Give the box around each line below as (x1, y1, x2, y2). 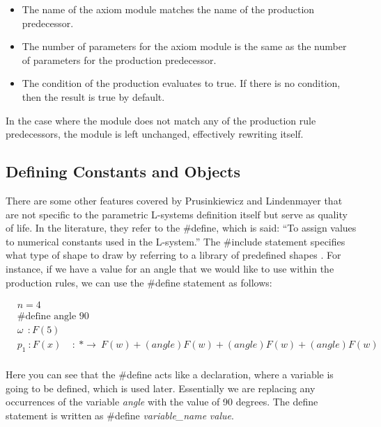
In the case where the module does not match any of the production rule (6, 113, 316, 127)
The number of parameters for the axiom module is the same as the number (22, 39, 347, 54)
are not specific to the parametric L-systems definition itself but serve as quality (6, 207, 348, 221)
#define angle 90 (17, 312, 89, 322)
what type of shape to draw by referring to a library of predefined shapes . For (6, 248, 341, 262)
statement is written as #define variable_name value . (6, 408, 234, 422)
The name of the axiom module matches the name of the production (22, 2, 315, 16)
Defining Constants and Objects (6, 161, 240, 182)
